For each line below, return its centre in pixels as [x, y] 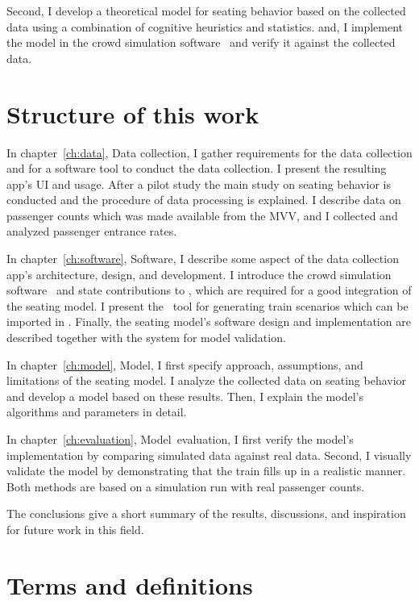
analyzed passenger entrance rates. [92, 231]
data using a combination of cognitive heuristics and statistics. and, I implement [205, 26]
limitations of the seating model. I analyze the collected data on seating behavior [207, 380]
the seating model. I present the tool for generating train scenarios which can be [207, 305]
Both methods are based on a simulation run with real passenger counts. [186, 486]
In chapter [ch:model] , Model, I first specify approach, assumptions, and [185, 364]
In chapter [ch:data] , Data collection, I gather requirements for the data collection [209, 152]
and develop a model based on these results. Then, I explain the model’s [185, 396]
